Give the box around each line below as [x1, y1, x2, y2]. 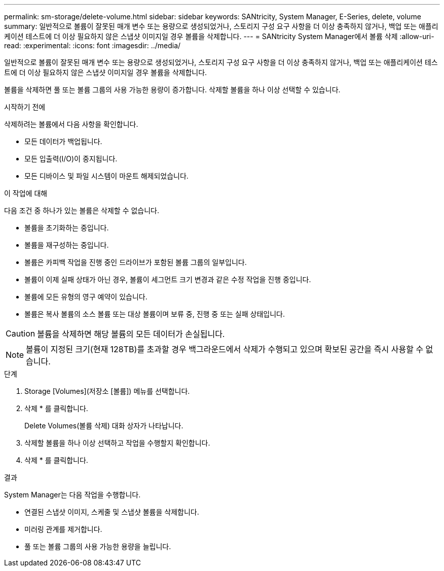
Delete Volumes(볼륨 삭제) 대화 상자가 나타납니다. [24, 421, 183, 430]
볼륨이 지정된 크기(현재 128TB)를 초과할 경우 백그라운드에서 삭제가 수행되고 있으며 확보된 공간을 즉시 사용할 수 [26, 344, 424, 354]
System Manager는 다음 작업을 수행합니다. [4, 490, 141, 499]
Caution [6, 328, 35, 339]
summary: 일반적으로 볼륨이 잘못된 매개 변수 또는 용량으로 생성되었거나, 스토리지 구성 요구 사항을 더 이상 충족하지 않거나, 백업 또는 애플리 [4, 22, 438, 30]
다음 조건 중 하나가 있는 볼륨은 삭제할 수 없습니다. [4, 206, 160, 215]
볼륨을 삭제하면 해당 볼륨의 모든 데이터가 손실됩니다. [37, 329, 225, 339]
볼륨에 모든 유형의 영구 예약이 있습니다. [24, 292, 147, 301]
